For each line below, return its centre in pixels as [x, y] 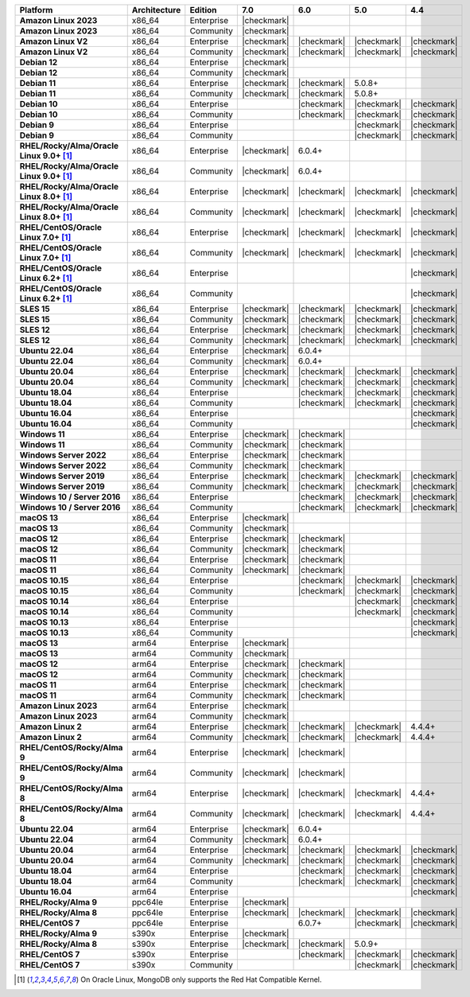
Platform [36, 10]
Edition [203, 10]
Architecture [156, 10]
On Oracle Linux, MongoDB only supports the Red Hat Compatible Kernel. [201, 979]
